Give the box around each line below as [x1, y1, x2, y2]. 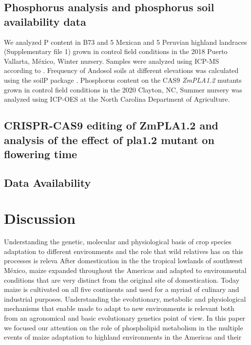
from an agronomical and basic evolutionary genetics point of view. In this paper [4, 312, 246, 323]
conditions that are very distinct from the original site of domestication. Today [4, 274, 240, 285]
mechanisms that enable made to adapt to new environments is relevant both [4, 303, 234, 313]
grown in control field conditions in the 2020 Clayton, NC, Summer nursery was [4, 84, 242, 94]
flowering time [4, 146, 77, 161]
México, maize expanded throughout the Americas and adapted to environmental [4, 265, 247, 275]
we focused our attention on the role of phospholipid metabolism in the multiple [4, 322, 243, 332]
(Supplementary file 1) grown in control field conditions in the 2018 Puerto [4, 46, 228, 56]
